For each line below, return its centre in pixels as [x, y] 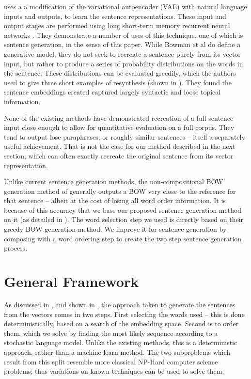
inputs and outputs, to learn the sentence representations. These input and [115, 16]
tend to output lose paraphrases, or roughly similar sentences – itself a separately [125, 136]
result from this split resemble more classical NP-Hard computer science [111, 361]
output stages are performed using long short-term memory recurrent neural [117, 25]
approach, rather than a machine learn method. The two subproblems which [117, 352]
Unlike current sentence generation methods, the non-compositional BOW [114, 182]
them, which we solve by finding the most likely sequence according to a [111, 333]
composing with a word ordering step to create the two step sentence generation [123, 238]
